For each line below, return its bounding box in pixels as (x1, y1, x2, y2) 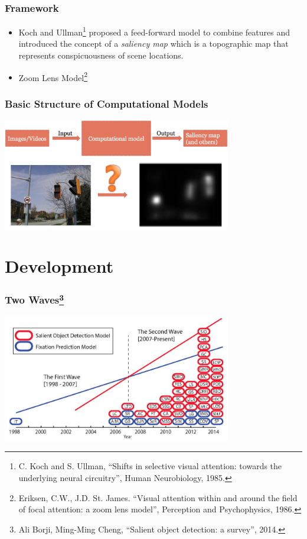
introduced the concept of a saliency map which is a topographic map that (18, 37, 289, 50)
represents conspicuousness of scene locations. (18, 49, 184, 62)
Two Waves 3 (5, 291, 64, 307)
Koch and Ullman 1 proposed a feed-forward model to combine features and (18, 24, 290, 38)
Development (5, 254, 114, 278)
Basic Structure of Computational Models (5, 96, 208, 111)
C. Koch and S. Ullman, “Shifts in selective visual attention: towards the (18, 460, 282, 472)
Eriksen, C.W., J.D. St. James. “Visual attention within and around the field (18, 491, 298, 504)
